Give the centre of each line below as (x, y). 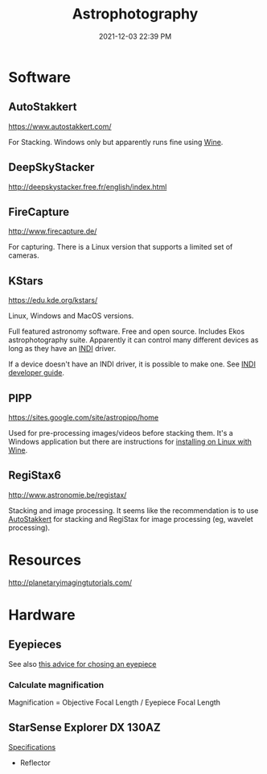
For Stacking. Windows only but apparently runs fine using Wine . (116, 142)
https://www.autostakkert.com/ (60, 126)
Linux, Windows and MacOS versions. (71, 316)
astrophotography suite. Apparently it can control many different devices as (133, 340)
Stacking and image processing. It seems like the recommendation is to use (133, 510)
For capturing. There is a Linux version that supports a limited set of (121, 247)
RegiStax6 (35, 476)
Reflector (35, 763)
